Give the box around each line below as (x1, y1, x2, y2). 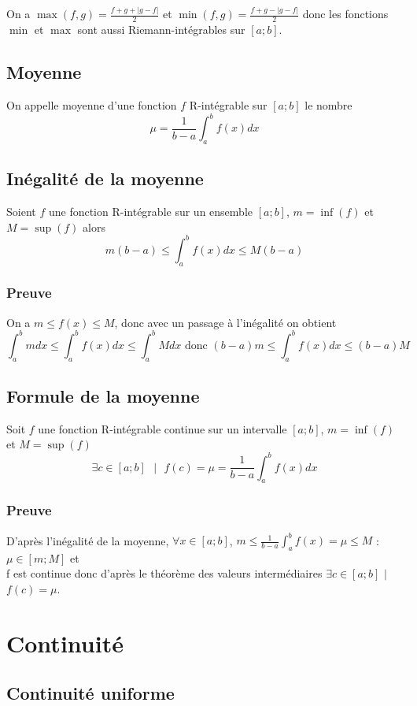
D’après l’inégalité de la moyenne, (6, 532, 169, 548)
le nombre (304, 96, 352, 113)
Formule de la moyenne (6, 384, 200, 408)
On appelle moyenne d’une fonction (6, 96, 177, 113)
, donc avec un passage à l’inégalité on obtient (114, 314, 337, 330)
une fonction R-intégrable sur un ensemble (48, 203, 253, 220)
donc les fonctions (302, 6, 389, 22)
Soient (6, 203, 36, 220)
